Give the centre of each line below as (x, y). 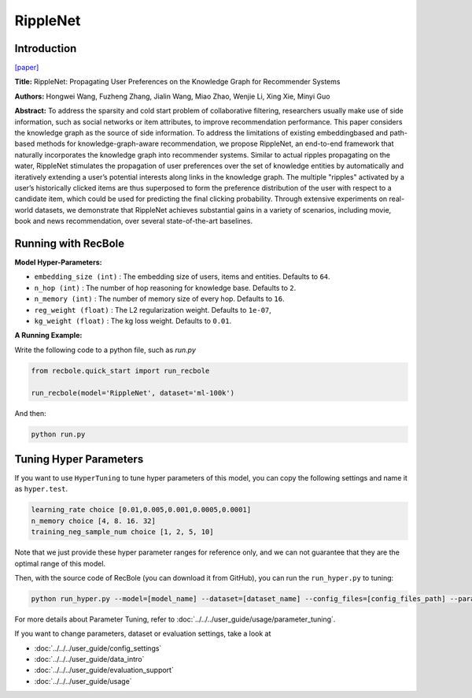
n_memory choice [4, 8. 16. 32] (94, 521)
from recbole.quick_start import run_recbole (120, 371)
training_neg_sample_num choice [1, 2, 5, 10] (122, 532)
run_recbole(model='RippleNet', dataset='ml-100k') (133, 393)
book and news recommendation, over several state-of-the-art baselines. (134, 221)
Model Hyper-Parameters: (58, 262)
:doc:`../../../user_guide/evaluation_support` (104, 670)
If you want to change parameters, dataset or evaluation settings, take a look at (143, 633)
